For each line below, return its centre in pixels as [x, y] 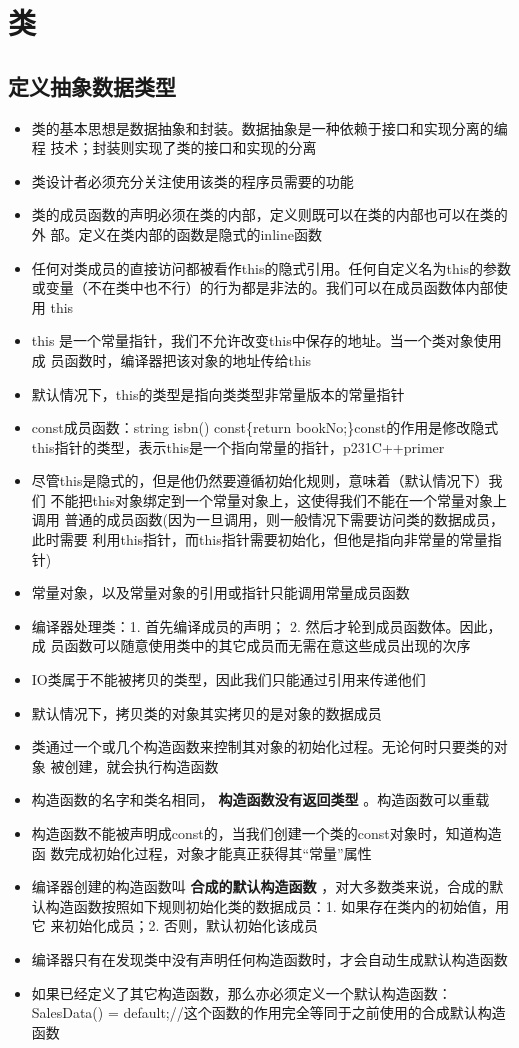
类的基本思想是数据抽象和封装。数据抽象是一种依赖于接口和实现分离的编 [269, 127]
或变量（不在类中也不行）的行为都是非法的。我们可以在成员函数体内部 [262, 287]
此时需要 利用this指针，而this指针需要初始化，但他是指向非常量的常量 [259, 539]
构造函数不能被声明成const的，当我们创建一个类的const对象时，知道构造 [266, 833]
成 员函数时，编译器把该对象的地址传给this [171, 359]
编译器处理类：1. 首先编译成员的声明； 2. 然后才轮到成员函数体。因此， [266, 625]
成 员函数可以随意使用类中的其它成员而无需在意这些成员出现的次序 [251, 645]
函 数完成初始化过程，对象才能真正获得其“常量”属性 [201, 852]
